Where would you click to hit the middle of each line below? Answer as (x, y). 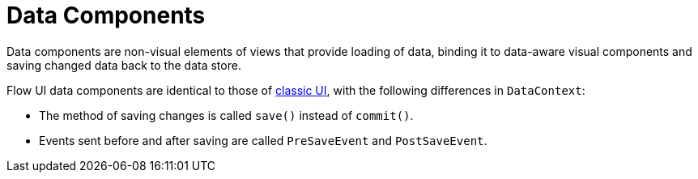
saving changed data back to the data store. (124, 65)
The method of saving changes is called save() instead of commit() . (226, 115)
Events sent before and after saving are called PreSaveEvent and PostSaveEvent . (263, 140)
